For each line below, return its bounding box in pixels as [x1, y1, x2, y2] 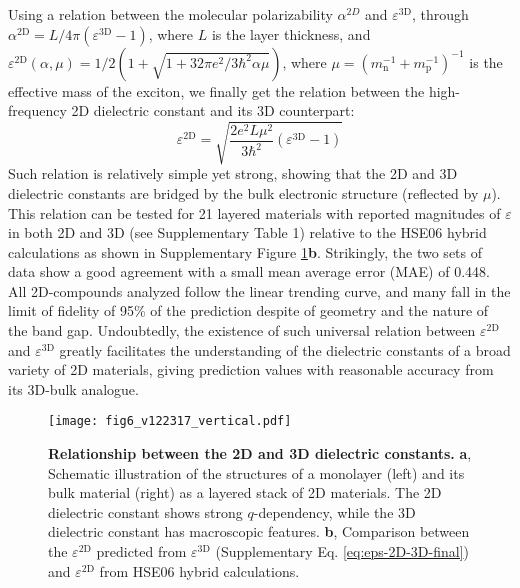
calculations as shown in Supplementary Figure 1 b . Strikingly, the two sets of [8, 241, 483, 262]
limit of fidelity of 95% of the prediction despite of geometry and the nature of [8, 300, 489, 321]
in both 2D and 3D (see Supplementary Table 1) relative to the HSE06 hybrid [8, 222, 487, 243]
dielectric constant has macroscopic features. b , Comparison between [48, 521, 470, 542]
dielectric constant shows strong [48, 501, 243, 522]
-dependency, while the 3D [253, 501, 416, 522]
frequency [8, 100, 67, 121]
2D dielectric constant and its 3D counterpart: [71, 100, 355, 121]
